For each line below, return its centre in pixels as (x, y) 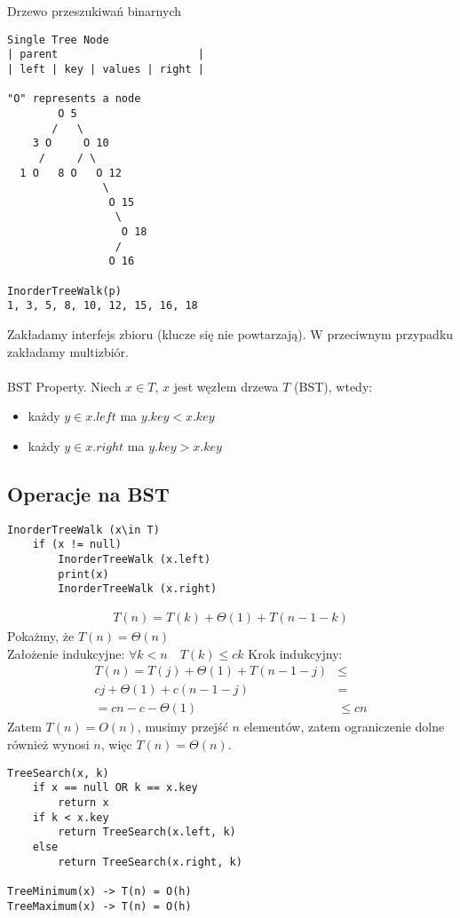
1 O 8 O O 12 (71, 173)
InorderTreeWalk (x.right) (138, 589)
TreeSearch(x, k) (58, 773)
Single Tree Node (58, 40)
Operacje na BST (88, 494)
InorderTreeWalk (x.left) (135, 560)
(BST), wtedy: (333, 386)
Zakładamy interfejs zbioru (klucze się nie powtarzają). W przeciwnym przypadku (230, 334)
